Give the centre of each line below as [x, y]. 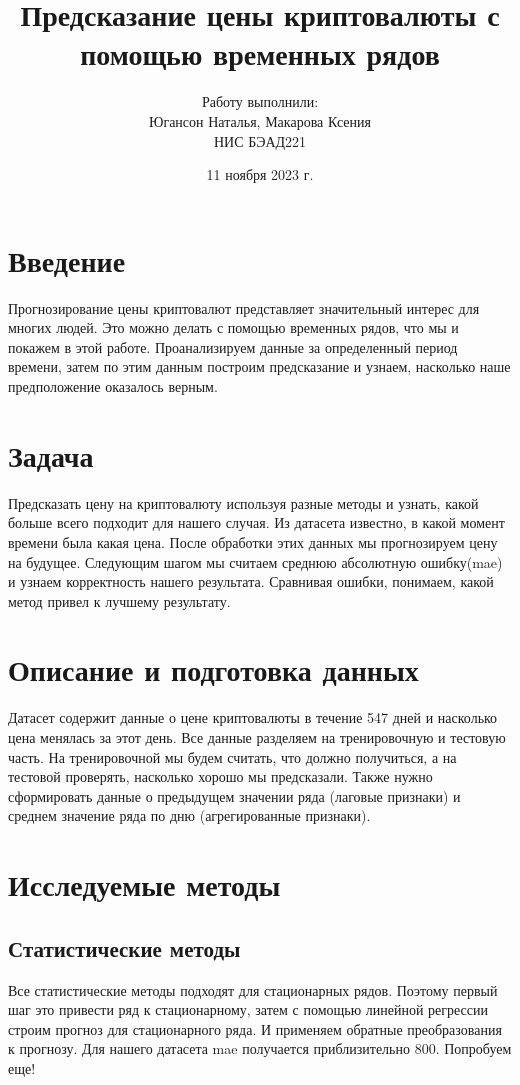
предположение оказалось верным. [113, 386]
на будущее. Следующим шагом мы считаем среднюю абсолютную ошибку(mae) [255, 561]
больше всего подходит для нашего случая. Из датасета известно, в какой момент [256, 522]
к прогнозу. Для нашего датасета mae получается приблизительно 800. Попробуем [260, 1048]
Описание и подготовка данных [213, 669]
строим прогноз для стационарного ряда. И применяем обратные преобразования [255, 1028]
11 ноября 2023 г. [260, 174]
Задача [51, 454]
